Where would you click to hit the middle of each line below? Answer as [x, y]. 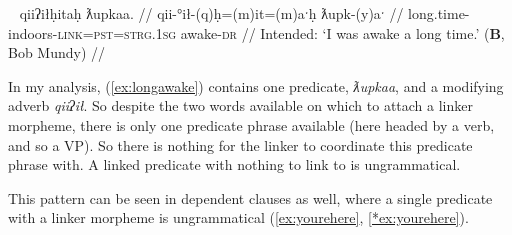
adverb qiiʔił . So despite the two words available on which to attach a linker [240, 105]
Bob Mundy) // [57, 52]
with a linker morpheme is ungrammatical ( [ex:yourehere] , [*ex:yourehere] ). [238, 217]
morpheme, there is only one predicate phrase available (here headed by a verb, [251, 124]
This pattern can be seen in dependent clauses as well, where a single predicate [250, 197]
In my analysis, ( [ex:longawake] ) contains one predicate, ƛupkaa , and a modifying [256, 85]
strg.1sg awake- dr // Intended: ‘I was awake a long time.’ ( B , [314, 32]
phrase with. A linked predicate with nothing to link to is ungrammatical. [234, 164]
